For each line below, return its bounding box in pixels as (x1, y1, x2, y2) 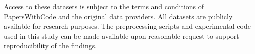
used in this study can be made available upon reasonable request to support (4, 30, 239, 41)
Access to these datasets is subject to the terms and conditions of (4, 1, 204, 11)
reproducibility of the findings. (4, 40, 97, 51)
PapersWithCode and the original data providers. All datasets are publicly (4, 11, 233, 21)
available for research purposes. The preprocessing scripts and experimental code (4, 21, 251, 31)
